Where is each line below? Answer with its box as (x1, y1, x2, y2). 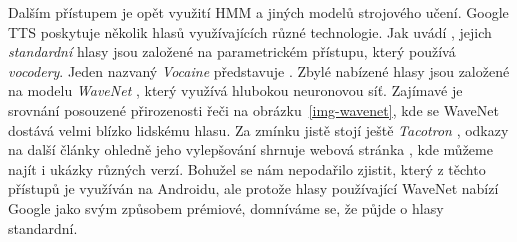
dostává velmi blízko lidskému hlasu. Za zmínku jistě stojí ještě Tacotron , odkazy (8, 119, 509, 140)
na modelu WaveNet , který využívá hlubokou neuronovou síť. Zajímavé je (8, 80, 463, 101)
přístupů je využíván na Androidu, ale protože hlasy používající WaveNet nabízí (8, 178, 499, 199)
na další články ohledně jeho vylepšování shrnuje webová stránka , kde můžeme (8, 139, 493, 160)
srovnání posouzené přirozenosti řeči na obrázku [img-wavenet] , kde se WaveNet (8, 99, 499, 120)
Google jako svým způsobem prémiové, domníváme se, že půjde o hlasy (8, 197, 444, 218)
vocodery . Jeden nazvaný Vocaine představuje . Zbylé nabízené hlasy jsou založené (8, 60, 510, 81)
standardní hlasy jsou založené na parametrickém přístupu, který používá (8, 41, 456, 62)
